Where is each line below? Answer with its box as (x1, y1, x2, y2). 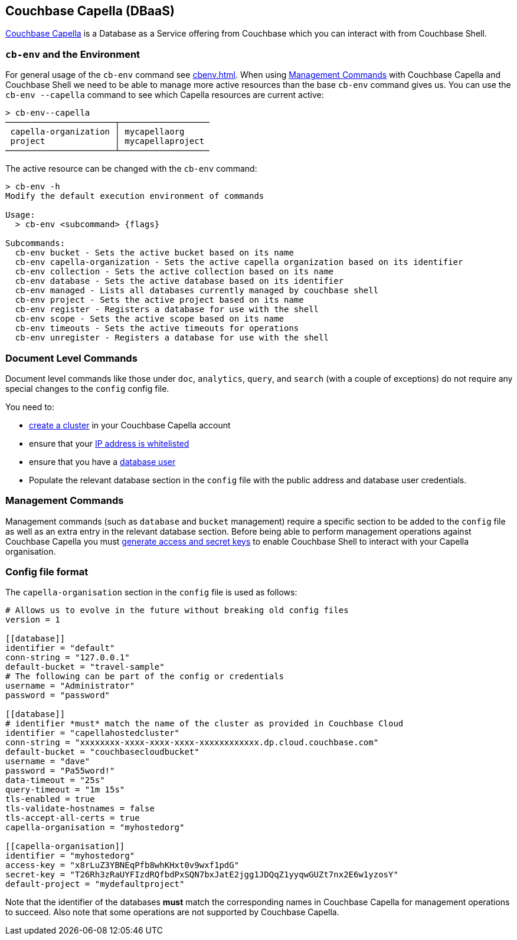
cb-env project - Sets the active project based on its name (15, 295, 304, 305)
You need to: (5, 401, 55, 412)
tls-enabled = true (5, 794, 95, 804)
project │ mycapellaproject (10, 136, 205, 146)
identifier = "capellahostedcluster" (5, 728, 180, 738)
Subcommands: (5, 238, 66, 248)
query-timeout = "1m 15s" (5, 785, 125, 795)
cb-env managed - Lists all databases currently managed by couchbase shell (15, 286, 379, 296)
